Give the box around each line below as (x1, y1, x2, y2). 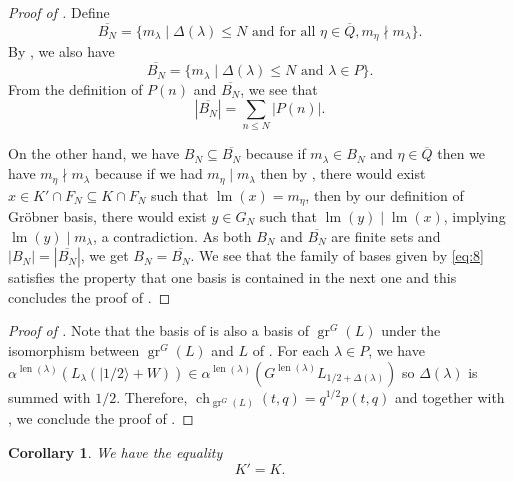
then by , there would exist (260, 163, 426, 184)
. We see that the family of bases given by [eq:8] (190, 245, 484, 266)
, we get (80, 245, 129, 266)
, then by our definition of (305, 184, 464, 205)
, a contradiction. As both (93, 225, 252, 246)
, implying (443, 205, 506, 226)
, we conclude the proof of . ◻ (8, 408, 194, 429)
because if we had (94, 163, 203, 184)
